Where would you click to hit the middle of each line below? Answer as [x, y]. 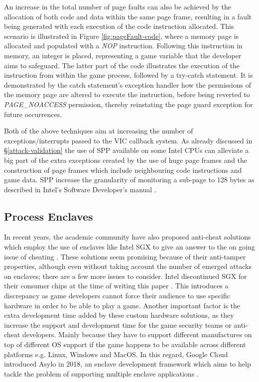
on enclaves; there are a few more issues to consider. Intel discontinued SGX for [126, 276]
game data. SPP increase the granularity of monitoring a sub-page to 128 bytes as [129, 180]
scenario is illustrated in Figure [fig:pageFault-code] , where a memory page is [122, 36]
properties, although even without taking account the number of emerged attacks [128, 266]
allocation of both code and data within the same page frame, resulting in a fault [128, 16]
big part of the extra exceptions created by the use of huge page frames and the [126, 160]
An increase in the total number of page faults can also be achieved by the [118, 6]
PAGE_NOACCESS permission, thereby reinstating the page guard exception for [129, 104]
